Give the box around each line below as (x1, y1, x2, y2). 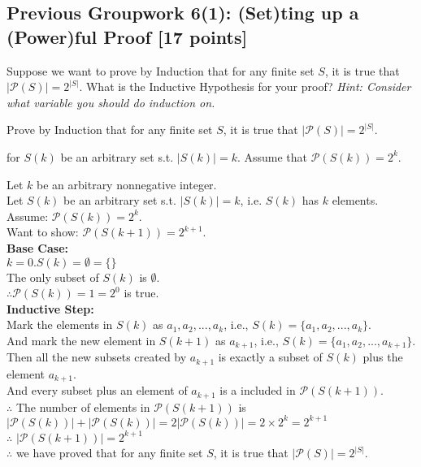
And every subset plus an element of (7, 382, 188, 399)
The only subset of (7, 268, 99, 285)
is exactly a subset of (218, 348, 323, 365)
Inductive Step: (7, 300, 94, 317)
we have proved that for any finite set (15, 444, 203, 461)
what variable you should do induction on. (7, 93, 215, 110)
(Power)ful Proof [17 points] (7, 24, 248, 49)
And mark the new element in (7, 331, 156, 348)
